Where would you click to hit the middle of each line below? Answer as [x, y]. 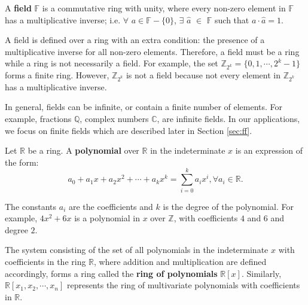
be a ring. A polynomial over [83, 150]
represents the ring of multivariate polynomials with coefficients [183, 285]
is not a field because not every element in [203, 75]
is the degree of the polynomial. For [228, 206]
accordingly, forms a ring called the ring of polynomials [111, 273]
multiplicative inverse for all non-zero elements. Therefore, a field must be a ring [152, 51]
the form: [22, 162]
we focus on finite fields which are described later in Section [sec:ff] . [129, 130]
